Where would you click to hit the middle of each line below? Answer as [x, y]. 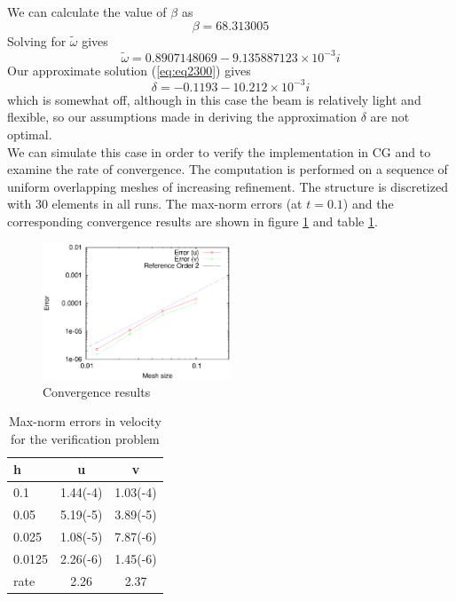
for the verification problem [85, 438]
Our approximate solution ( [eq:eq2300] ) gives [129, 70]
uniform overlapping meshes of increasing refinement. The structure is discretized [228, 186]
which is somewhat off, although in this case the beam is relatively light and [214, 99]
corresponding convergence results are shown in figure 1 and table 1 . [193, 221]
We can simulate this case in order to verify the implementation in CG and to [219, 151]
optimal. [30, 134]
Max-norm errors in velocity [85, 421]
